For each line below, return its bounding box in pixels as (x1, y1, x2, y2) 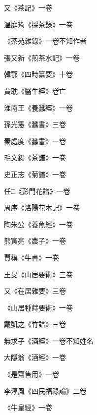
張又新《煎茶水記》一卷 (4, 52, 80, 62)
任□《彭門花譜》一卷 (4, 185, 70, 196)
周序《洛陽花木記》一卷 (4, 202, 80, 213)
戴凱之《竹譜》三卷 (4, 319, 66, 329)
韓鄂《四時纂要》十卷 (4, 69, 73, 79)
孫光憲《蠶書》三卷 (4, 119, 66, 129)
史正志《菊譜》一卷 (4, 169, 66, 179)
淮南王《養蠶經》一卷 (4, 102, 73, 113)
